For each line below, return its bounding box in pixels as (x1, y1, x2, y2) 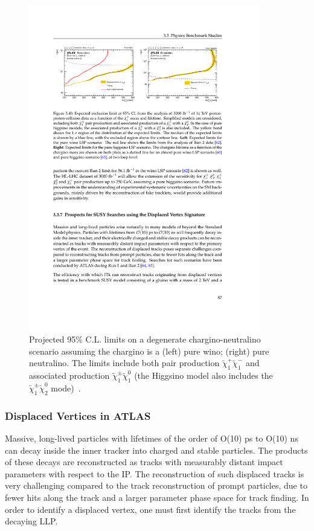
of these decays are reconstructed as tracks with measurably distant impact (5, 455, 283, 468)
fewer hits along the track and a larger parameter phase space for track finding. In (5, 491, 309, 504)
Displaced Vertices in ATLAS (5, 408, 151, 423)
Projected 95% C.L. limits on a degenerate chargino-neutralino (29, 333, 261, 346)
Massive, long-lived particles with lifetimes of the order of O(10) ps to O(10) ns (5, 432, 298, 445)
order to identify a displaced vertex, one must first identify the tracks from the (5, 503, 296, 515)
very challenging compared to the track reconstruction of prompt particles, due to (5, 479, 307, 492)
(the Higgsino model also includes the (134, 369, 273, 382)
